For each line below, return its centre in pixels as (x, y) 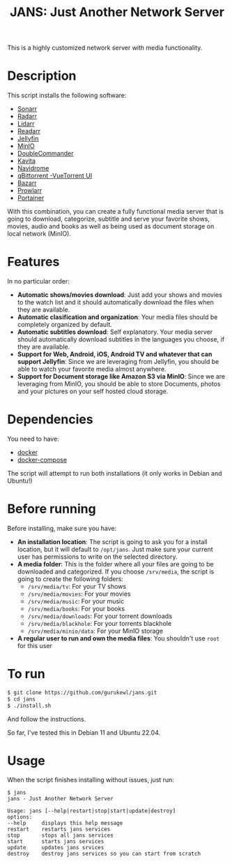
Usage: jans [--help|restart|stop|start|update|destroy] (92, 811)
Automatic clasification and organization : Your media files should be (117, 317)
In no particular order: (38, 281)
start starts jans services (56, 842)
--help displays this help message (65, 823)
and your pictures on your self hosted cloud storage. (93, 391)
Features (33, 262)
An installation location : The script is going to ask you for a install (112, 541)
